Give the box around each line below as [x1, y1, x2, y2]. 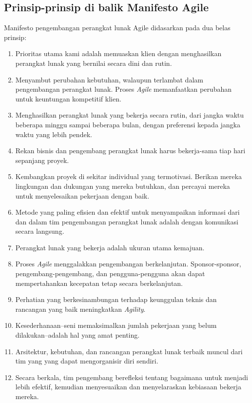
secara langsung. [15, 226, 64, 236]
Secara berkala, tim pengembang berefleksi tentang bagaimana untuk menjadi [15, 372, 248, 382]
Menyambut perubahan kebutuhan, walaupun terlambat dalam [15, 74, 203, 84]
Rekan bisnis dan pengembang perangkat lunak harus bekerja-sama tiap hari [15, 145, 246, 156]
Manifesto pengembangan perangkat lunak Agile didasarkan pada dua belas [4, 22, 231, 33]
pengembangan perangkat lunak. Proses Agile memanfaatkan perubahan [15, 84, 232, 94]
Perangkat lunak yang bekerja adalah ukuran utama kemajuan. [15, 242, 205, 252]
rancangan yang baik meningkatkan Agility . [15, 303, 146, 314]
